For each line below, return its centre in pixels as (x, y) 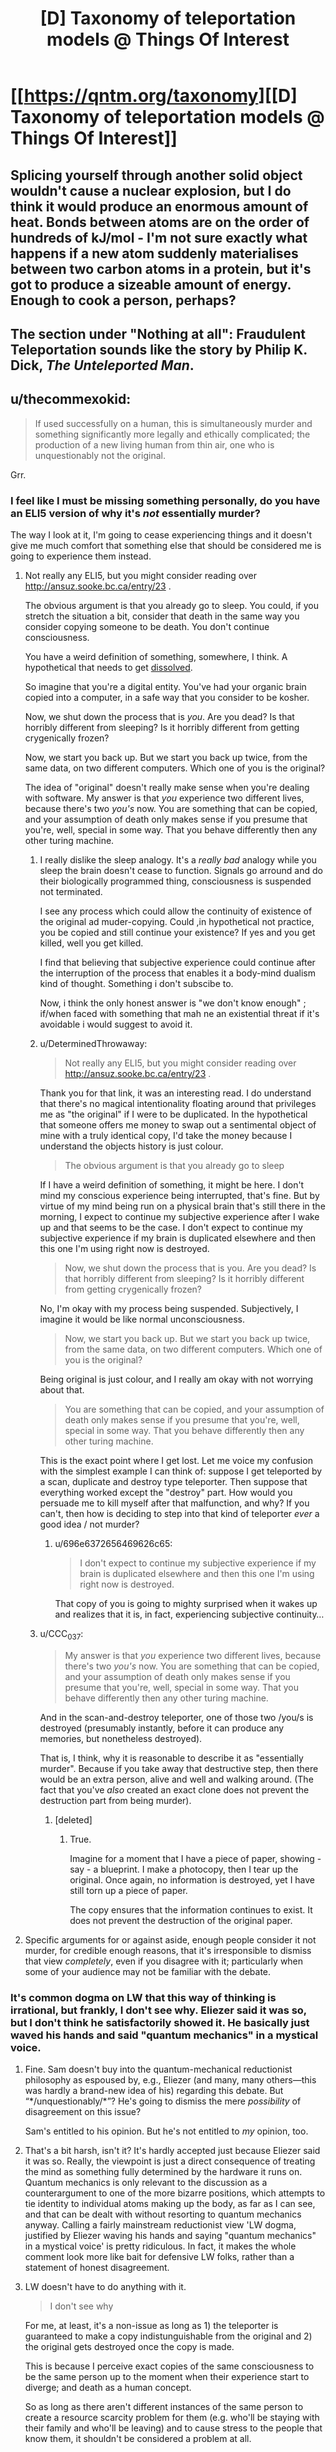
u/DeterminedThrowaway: (93, 1044)
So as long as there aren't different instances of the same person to (164, 2407)
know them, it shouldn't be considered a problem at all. (138, 2439)
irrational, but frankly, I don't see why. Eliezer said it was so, (158, 2010)
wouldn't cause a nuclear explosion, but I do (151, 190)
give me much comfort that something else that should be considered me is (166, 546)
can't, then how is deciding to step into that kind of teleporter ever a (179, 1514)
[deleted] (73, 1819)
